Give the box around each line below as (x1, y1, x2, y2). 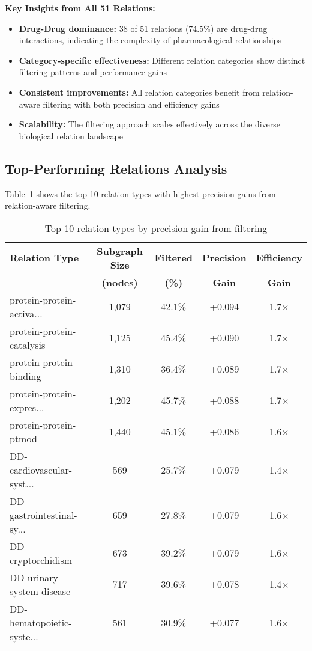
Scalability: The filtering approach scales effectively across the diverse (19, 118, 281, 130)
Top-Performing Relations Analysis (5, 159, 227, 177)
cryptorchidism (10, 552, 73, 567)
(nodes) (101, 275, 138, 289)
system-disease (10, 584, 71, 598)
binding (10, 368, 41, 383)
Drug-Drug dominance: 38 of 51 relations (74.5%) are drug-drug (19, 22, 268, 34)
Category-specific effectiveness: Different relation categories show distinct (19, 53, 305, 66)
